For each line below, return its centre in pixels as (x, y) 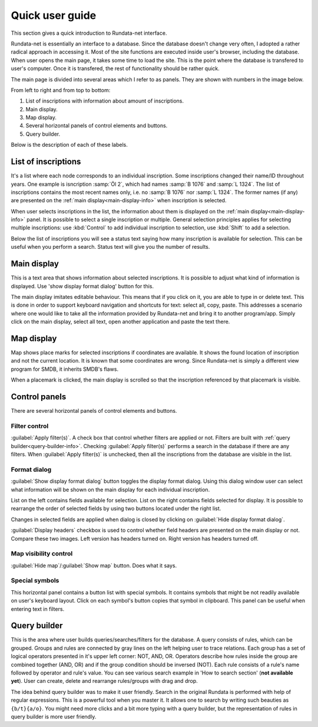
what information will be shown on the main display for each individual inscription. (110, 489)
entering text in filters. (38, 609)
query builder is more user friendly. (54, 717)
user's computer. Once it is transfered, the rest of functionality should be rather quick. (115, 68)
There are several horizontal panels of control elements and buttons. (94, 411)
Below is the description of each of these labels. (69, 145)
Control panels (39, 397)
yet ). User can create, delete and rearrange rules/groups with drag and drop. (104, 681)
